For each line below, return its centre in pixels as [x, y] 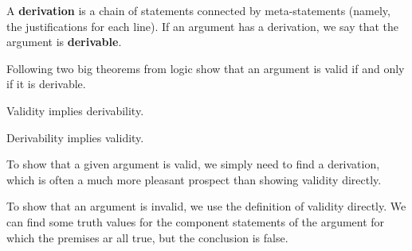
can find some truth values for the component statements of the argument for [196, 221]
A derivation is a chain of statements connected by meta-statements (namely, [198, 10]
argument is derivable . [64, 42]
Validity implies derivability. [75, 110]
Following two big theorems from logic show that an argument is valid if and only [206, 68]
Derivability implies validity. [75, 137]
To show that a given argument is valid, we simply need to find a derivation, [193, 164]
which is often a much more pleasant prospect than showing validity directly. [194, 179]
